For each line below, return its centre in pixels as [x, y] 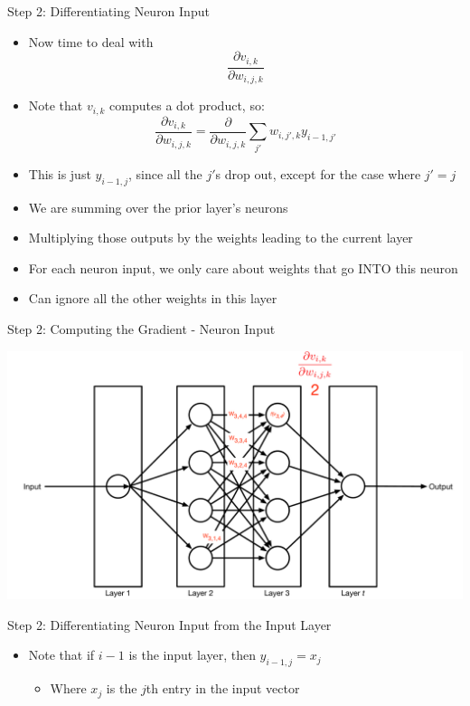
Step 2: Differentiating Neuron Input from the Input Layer [169, 624]
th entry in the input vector [223, 688]
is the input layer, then [192, 655]
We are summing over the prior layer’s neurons [158, 207]
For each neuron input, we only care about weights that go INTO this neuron [243, 267]
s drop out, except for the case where [318, 173]
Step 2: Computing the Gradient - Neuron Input [141, 328]
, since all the [165, 173]
